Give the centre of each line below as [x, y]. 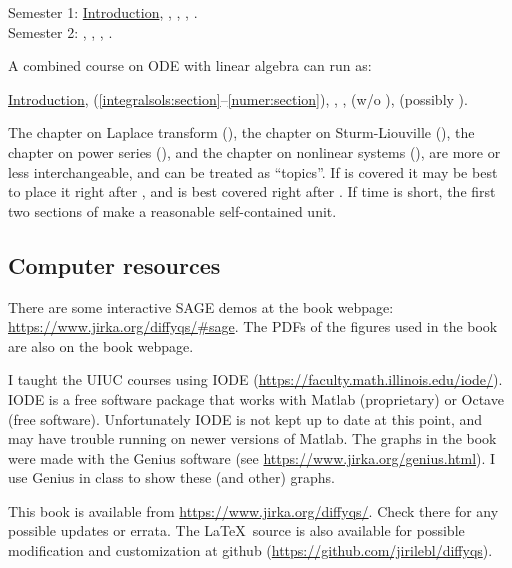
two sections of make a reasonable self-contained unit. [172, 210]
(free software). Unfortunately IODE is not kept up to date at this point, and [245, 418]
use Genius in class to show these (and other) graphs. [171, 477]
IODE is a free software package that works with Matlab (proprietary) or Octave [256, 398]
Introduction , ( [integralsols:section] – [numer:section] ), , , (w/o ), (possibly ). [238, 98]
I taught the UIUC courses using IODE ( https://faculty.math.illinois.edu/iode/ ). [255, 379]
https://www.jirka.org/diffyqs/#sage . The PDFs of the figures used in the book [253, 326]
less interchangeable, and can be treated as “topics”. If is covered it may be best [253, 171]
